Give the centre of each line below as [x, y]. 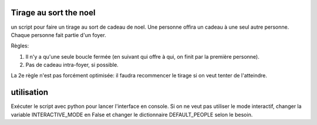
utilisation [30, 92]
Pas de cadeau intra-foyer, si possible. [72, 65]
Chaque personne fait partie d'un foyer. [58, 35]
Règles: [20, 46]
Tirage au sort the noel [53, 13]
